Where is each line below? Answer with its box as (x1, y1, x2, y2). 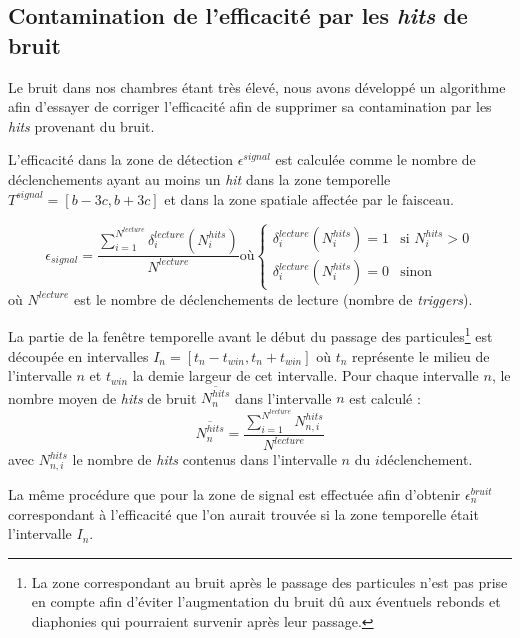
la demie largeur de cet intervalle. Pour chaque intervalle (132, 365, 479, 386)
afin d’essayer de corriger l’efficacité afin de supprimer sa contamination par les (8, 96, 492, 117)
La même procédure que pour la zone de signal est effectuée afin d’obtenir (8, 484, 461, 505)
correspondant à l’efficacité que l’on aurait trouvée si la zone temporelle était (8, 503, 479, 524)
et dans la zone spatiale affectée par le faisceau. (164, 188, 454, 209)
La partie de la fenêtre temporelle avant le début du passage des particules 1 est (8, 323, 493, 346)
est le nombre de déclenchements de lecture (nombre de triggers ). (74, 288, 473, 309)
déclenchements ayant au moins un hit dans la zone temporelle (8, 168, 391, 189)
